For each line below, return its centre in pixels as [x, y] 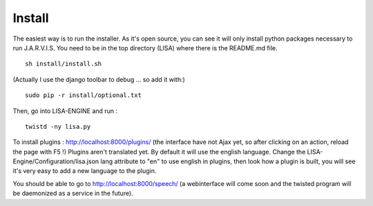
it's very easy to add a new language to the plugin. [85, 171]
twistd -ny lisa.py [58, 126]
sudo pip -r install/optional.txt [83, 95]
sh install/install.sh [64, 64]
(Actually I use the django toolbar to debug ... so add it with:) [99, 79]
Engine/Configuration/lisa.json [56, 161]
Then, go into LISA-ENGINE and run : [65, 111]
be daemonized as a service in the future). [73, 194]
